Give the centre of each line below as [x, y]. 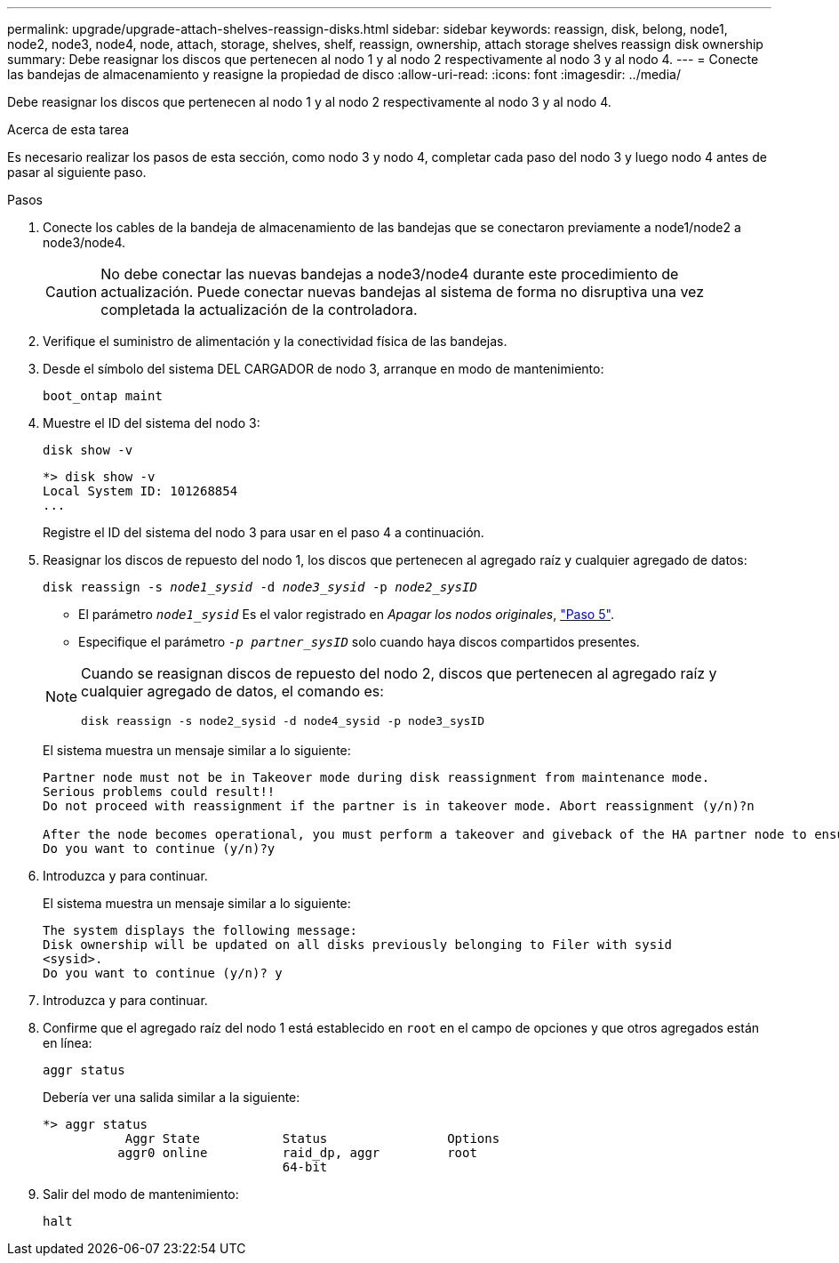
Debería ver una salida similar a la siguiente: [172, 1097]
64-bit [305, 1167]
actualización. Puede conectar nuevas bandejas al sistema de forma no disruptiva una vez [402, 292]
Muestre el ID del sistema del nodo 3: [152, 423]
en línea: [68, 1043]
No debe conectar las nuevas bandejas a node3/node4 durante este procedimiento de [390, 274]
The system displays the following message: [200, 930]
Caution [72, 292]
